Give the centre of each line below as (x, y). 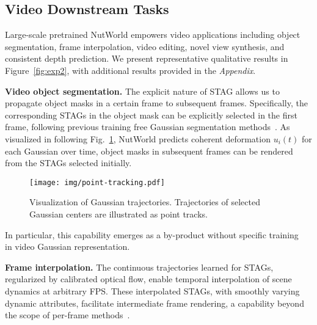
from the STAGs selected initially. (68, 163)
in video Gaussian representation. (67, 246)
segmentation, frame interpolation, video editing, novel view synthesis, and (145, 46)
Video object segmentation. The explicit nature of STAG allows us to (142, 91)
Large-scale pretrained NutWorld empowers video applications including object (153, 35)
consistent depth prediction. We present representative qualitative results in (147, 58)
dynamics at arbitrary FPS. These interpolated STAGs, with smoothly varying (152, 290)
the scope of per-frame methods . (67, 315)
